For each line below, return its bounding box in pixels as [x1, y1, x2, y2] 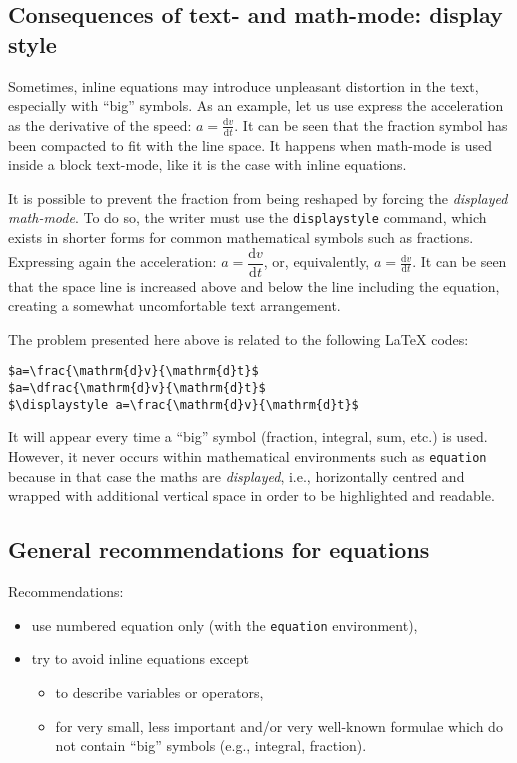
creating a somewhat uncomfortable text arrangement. [8, 295, 341, 316]
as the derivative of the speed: [8, 114, 192, 135]
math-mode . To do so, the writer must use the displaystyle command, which [8, 207, 487, 228]
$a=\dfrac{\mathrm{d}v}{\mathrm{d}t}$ [8, 381, 266, 396]
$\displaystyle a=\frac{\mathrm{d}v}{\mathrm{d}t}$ [8, 397, 359, 412]
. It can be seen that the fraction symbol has [234, 114, 508, 135]
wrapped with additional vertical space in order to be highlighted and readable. [8, 485, 495, 506]
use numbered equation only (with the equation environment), [31, 614, 418, 635]
